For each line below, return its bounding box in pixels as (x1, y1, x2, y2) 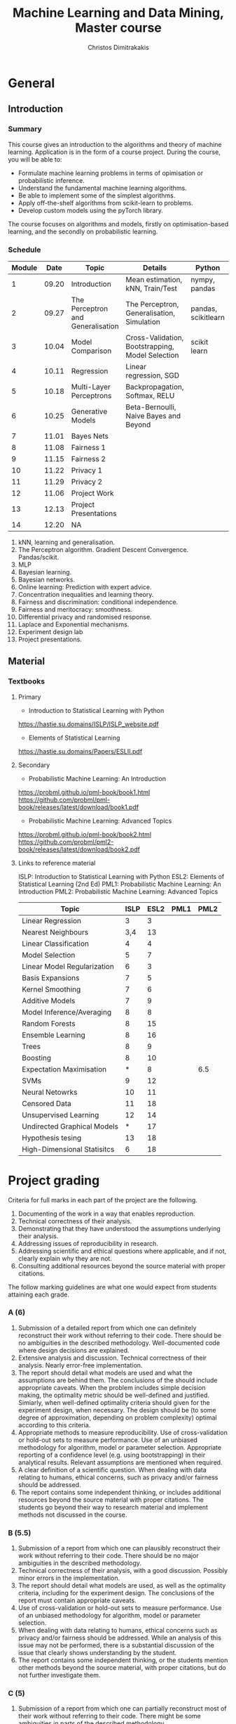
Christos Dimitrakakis (88, 43, 149, 51)
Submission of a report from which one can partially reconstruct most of (18, 1704, 227, 1713)
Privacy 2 (71, 477, 103, 487)
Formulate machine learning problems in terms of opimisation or (18, 169, 204, 177)
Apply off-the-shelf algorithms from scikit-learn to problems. (18, 198, 193, 207)
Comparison (71, 346, 112, 356)
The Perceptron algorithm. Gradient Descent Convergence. (18, 545, 189, 553)
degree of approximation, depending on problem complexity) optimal (18, 1413, 217, 1422)
